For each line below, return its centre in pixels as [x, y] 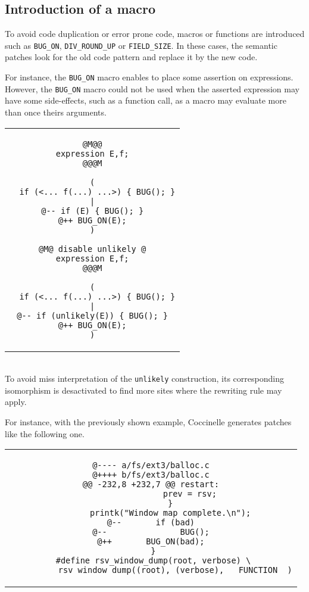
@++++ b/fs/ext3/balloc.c [151, 475]
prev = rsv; [190, 494]
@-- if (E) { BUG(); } [93, 211]
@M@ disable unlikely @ [93, 249]
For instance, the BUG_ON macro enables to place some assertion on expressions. [149, 77]
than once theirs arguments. [56, 112]
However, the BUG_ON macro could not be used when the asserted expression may [152, 88]
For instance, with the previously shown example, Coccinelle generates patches [148, 421]
